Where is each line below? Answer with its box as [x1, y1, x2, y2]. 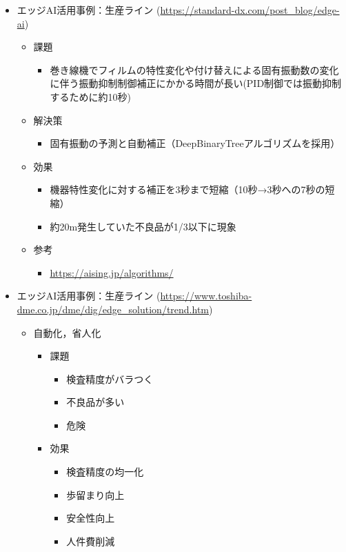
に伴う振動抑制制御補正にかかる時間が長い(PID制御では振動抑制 [50, 76, 342, 90]
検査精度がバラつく [66, 371, 154, 386]
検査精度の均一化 [66, 464, 144, 479]
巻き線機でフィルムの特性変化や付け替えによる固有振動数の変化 [50, 62, 339, 77]
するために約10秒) [50, 89, 131, 103]
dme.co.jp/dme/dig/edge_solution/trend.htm [17, 302, 210, 316]
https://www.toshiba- [160, 288, 252, 303]
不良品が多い [66, 395, 125, 409]
